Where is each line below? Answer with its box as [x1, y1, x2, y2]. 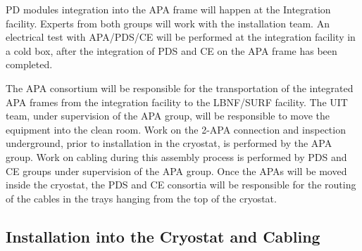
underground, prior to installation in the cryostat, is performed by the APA [6, 136, 332, 150]
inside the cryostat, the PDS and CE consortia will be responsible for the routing [6, 177, 356, 192]
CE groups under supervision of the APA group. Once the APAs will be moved [6, 163, 347, 178]
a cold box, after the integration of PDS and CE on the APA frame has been [6, 43, 337, 58]
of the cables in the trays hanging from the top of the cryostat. [6, 191, 277, 205]
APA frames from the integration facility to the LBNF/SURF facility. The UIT [6, 94, 348, 109]
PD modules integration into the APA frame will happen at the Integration [6, 2, 331, 16]
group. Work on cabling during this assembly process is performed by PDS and [6, 149, 347, 164]
